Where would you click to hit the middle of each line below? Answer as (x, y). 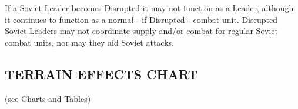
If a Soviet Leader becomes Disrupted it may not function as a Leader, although (149, 7)
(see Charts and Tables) (48, 98)
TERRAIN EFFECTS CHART (101, 74)
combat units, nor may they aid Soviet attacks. (89, 42)
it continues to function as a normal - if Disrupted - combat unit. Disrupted (141, 19)
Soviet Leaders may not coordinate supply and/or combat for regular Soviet (141, 31)
